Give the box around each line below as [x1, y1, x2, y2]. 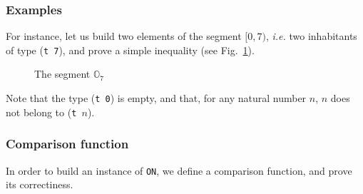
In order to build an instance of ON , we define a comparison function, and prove [6, 163, 352, 178]
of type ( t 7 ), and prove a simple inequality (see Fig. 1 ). [6, 42, 255, 57]
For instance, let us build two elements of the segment [6, 29, 242, 44]
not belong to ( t [6, 104, 77, 119]
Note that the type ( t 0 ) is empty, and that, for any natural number [6, 91, 307, 106]
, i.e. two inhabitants [265, 29, 357, 44]
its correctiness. [6, 177, 73, 192]
